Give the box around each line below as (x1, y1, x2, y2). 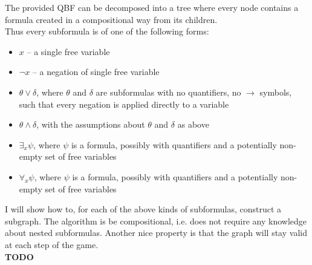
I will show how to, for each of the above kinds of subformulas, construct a (5, 203, 282, 215)
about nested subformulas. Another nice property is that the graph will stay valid (5, 226, 307, 239)
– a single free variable (27, 45, 110, 57)
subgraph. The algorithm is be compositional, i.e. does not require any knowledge (5, 214, 307, 227)
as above (177, 118, 209, 131)
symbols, (259, 85, 292, 98)
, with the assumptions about (36, 118, 145, 131)
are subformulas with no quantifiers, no (96, 85, 241, 98)
